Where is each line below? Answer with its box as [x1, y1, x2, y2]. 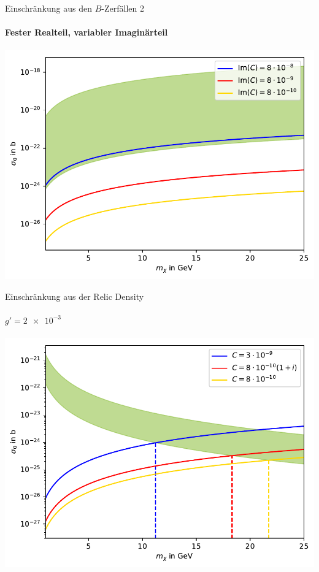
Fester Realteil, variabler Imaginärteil [5, 26, 168, 39]
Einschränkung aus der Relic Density [5, 289, 144, 302]
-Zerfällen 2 [101, 2, 144, 14]
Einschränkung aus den [5, 2, 92, 14]
